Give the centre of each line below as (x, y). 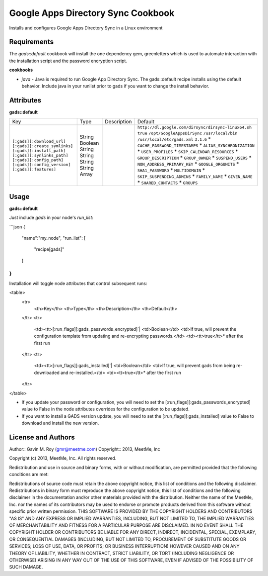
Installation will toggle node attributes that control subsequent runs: (78, 283)
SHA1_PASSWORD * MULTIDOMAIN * (171, 170)
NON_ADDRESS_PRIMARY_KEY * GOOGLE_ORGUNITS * (188, 164)
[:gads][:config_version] (41, 165)
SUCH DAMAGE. (26, 567)
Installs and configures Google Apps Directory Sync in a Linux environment (86, 28)
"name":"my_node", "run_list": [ (54, 238)
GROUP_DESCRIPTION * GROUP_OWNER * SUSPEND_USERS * (194, 158)
